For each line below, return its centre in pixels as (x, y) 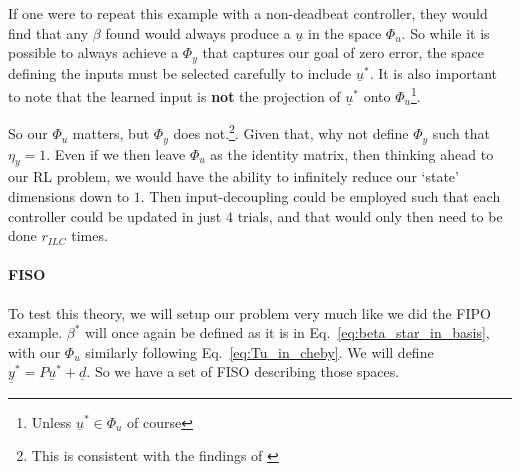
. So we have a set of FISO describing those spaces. (243, 371)
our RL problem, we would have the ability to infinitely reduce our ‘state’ (233, 176)
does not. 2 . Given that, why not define (291, 132)
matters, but (111, 133)
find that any (48, 32)
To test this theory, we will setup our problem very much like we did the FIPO (249, 312)
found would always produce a (198, 32)
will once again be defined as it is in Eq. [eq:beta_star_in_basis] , (287, 332)
